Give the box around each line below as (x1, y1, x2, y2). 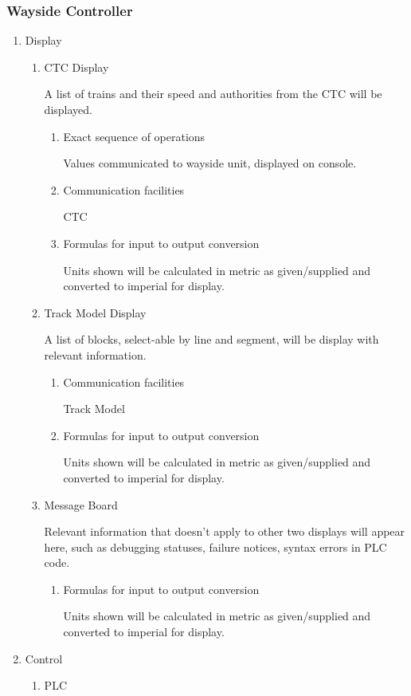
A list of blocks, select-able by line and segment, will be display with (44, 331, 379, 348)
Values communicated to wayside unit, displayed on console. (63, 155, 357, 171)
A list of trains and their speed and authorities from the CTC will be (44, 85, 382, 102)
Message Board (44, 496, 118, 513)
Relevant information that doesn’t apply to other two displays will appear (44, 523, 405, 540)
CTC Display (44, 58, 109, 75)
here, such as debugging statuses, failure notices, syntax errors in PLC (44, 538, 387, 555)
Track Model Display (44, 304, 147, 320)
